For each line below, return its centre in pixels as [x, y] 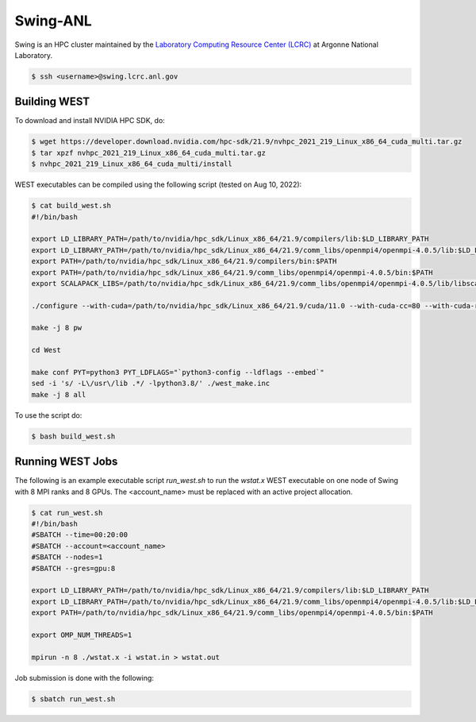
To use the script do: [48, 415]
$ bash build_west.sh [73, 436]
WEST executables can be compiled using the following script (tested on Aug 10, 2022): [158, 185]
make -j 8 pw [57, 328]
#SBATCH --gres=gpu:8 [73, 568]
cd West [46, 350]
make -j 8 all [59, 394]
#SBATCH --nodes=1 [67, 557]
